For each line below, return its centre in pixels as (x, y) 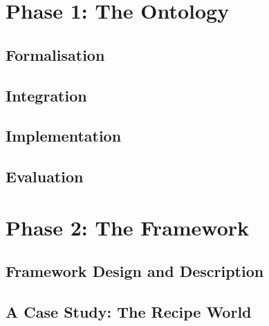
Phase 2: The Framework (128, 227)
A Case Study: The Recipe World (129, 312)
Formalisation (55, 54)
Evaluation (45, 176)
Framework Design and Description (135, 271)
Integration (46, 95)
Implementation (64, 136)
